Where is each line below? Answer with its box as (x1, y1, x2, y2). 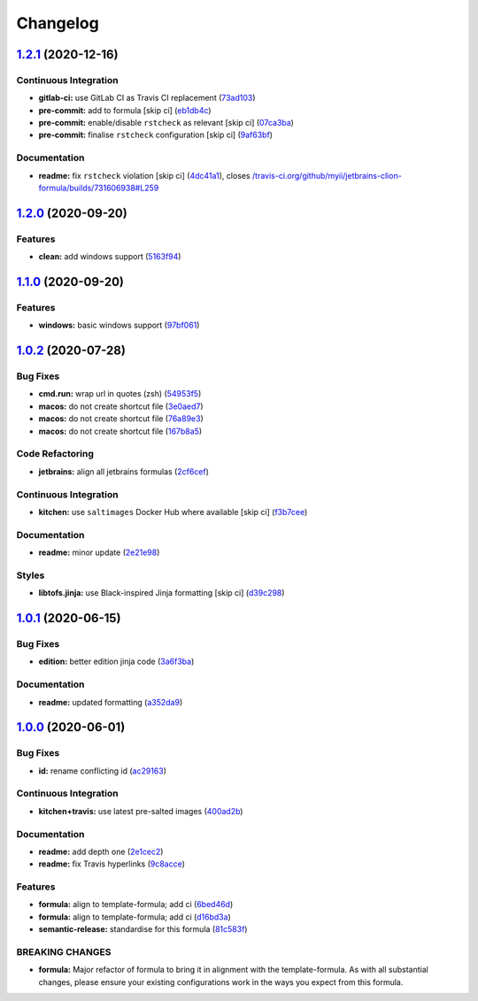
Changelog (16, 13, 99, 33)
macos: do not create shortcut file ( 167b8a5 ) (38, 426, 203, 436)
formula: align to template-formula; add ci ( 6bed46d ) (38, 899, 234, 910)
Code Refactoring (16, 448, 95, 460)
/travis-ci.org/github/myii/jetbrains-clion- (252, 170, 402, 181)
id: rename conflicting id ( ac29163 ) (38, 766, 167, 776)
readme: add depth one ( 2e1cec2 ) (38, 846, 164, 857)
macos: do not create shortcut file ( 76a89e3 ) (38, 413, 204, 424)
